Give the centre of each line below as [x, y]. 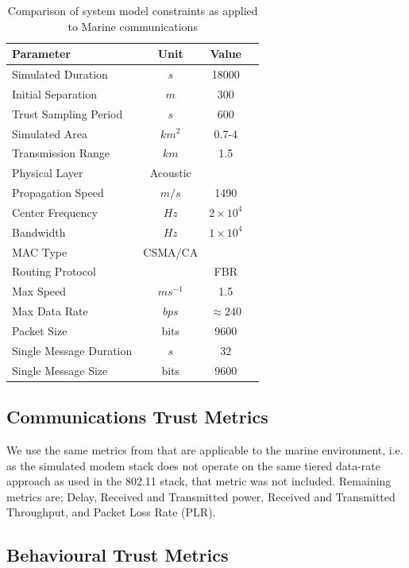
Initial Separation [55, 93]
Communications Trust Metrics [137, 417]
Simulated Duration [60, 74]
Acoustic [170, 173]
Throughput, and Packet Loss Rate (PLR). [111, 512]
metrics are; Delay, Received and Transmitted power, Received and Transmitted [201, 496]
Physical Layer [48, 173]
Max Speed [39, 291]
